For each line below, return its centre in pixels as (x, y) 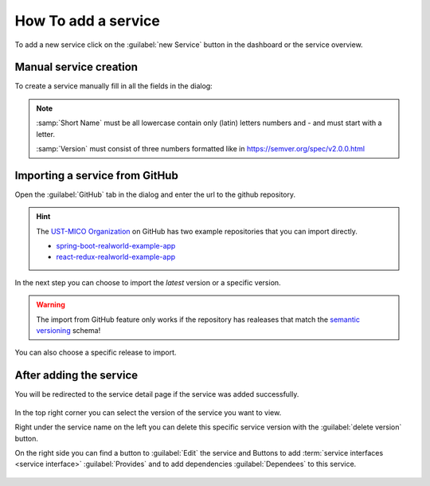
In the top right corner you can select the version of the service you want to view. (148, 412)
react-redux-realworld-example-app (116, 257)
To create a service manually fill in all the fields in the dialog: (113, 86)
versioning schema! (68, 331)
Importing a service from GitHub (96, 175)
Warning (51, 305)
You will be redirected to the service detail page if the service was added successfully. (157, 394)
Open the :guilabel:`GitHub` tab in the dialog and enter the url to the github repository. (155, 194)
